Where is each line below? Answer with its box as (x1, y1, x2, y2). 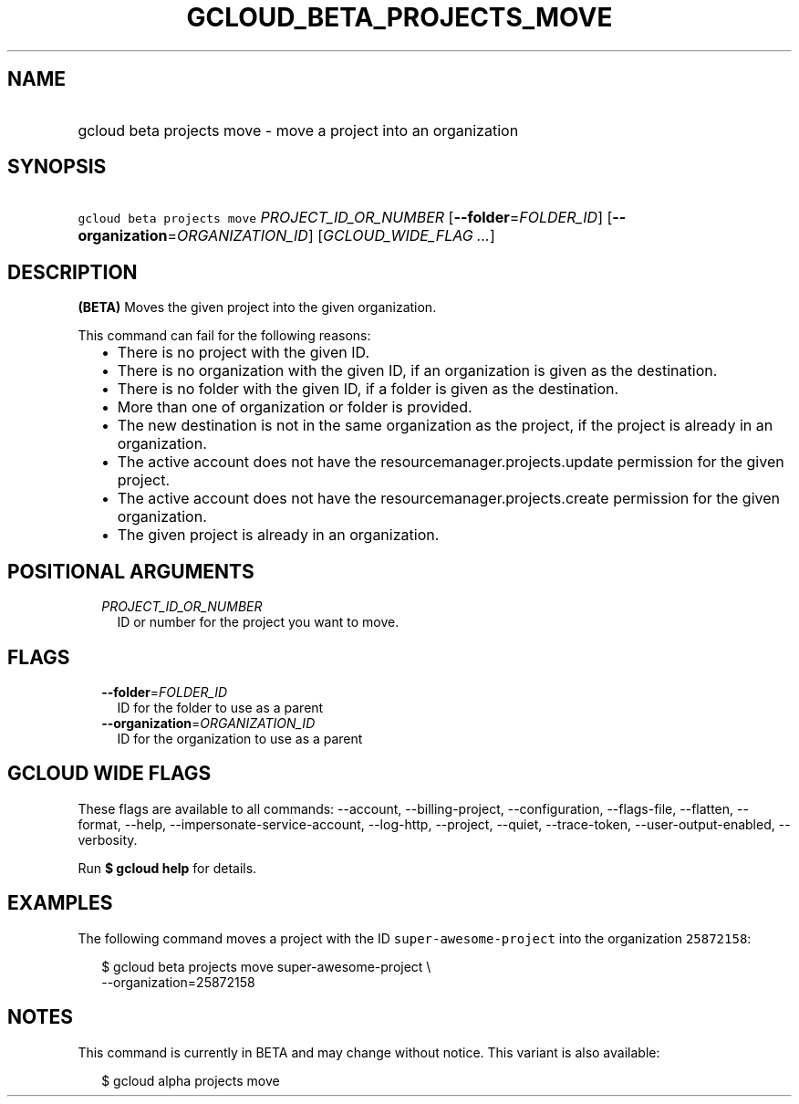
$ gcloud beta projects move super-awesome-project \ (101, 958, 431, 974)
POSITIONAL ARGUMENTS (7, 559, 254, 583)
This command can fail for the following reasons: (78, 328, 371, 344)
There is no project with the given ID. (117, 343, 370, 362)
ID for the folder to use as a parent (117, 699, 324, 715)
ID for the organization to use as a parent (117, 730, 363, 746)
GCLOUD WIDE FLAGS (7, 762, 212, 786)
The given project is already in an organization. (117, 526, 440, 545)
